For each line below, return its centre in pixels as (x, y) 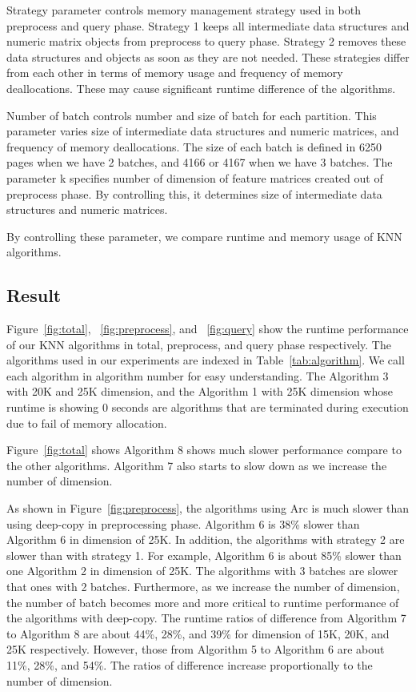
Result (34, 295)
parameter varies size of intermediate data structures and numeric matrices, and (203, 131)
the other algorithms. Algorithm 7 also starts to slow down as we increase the (197, 465)
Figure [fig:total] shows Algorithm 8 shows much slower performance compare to (204, 450)
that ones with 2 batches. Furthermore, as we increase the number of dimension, (203, 587)
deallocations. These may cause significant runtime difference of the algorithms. (201, 88)
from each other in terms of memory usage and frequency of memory (175, 72)
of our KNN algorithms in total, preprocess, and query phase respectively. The (199, 344)
